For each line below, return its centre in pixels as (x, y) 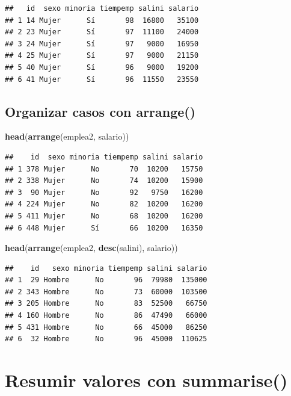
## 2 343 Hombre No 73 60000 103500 (106, 292)
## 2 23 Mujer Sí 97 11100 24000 (102, 32)
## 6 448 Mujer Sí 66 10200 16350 (104, 228)
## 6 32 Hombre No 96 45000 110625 (106, 339)
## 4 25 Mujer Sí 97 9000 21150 (102, 56)
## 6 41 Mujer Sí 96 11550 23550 (102, 79)
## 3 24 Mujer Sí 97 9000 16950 (102, 44)
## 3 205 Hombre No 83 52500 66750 (106, 304)
